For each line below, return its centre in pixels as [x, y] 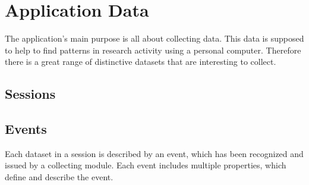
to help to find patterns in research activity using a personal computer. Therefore [153, 50]
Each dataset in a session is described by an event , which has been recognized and [154, 153]
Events [26, 129]
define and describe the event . [59, 177]
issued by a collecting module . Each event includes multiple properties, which [146, 165]
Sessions [30, 94]
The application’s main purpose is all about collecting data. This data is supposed [154, 38]
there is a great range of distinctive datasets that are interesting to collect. [141, 62]
